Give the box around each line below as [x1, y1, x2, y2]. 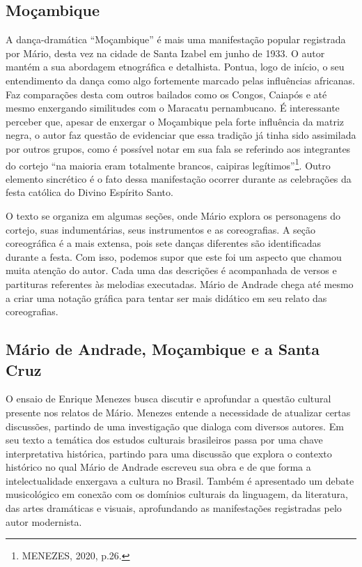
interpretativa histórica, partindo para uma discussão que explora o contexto [6, 446, 332, 460]
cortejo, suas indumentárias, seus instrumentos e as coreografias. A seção [6, 222, 316, 236]
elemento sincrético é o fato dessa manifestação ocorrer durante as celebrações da [6, 171, 352, 186]
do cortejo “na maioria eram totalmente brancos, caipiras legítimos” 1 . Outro [6, 156, 331, 172]
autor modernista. [6, 514, 82, 529]
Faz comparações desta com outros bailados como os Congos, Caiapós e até [6, 86, 327, 101]
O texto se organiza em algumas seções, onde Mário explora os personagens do [6, 208, 340, 222]
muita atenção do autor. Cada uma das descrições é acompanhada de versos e [6, 263, 337, 278]
